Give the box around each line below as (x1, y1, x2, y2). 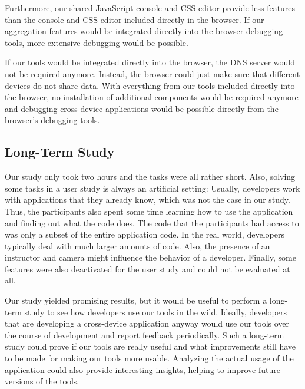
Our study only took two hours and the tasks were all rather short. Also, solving (5, 170, 296, 183)
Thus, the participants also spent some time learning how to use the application (5, 205, 293, 217)
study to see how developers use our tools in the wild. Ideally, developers (24, 305, 287, 318)
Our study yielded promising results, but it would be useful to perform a (5, 294, 267, 306)
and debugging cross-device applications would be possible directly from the (5, 102, 279, 114)
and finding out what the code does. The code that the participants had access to (5, 216, 299, 229)
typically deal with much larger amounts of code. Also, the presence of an (5, 239, 270, 252)
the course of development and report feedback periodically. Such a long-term (5, 328, 284, 341)
